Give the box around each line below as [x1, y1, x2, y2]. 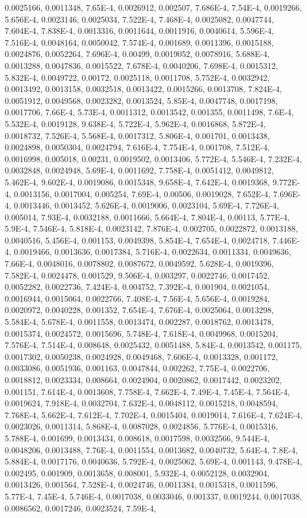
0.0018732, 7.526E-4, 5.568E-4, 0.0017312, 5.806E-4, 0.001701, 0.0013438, [5, 129, 270, 141]
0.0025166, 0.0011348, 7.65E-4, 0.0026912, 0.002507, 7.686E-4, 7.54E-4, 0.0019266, [5, 1, 302, 13]
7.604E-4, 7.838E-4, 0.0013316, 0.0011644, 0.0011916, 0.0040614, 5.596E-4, [5, 24, 274, 37]
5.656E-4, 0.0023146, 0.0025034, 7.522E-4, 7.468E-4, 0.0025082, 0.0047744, [5, 12, 274, 25]
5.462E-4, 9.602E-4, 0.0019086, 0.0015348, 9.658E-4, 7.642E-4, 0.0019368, [5, 175, 270, 188]
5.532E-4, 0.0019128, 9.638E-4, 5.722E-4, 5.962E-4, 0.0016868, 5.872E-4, [5, 117, 266, 129]
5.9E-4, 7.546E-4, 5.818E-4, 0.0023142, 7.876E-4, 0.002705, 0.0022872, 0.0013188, [5, 222, 298, 235]
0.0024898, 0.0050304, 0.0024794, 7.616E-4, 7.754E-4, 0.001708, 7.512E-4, [5, 141, 270, 153]
